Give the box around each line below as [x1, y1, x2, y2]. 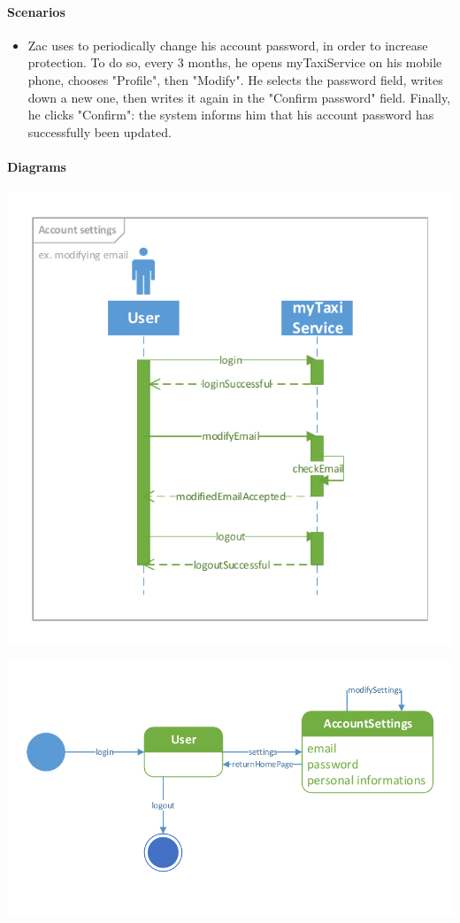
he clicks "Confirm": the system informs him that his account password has [27, 105, 434, 124]
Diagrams [7, 157, 66, 175]
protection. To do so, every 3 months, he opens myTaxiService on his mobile [27, 53, 442, 72]
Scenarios [7, 2, 65, 20]
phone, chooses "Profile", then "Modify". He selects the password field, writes [27, 70, 443, 88]
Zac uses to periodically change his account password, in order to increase [27, 35, 428, 54]
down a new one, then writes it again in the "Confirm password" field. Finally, [27, 88, 451, 106]
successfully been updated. [27, 122, 172, 141]
